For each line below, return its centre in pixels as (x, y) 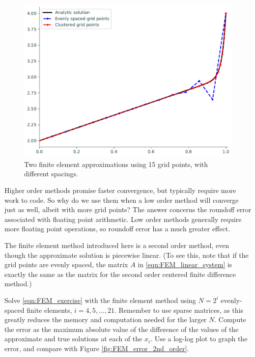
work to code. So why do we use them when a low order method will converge (122, 200)
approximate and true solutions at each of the (73, 339)
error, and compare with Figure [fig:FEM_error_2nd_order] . (97, 348)
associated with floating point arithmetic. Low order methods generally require (123, 219)
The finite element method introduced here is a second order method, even (117, 245)
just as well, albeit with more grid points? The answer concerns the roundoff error (128, 209)
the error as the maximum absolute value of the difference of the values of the (122, 329)
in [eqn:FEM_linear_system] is (185, 264)
